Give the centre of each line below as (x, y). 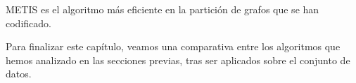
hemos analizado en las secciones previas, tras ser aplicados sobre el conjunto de (178, 60)
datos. (19, 74)
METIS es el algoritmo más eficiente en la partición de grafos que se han (163, 9)
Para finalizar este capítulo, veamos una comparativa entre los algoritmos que (173, 46)
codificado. (28, 23)
